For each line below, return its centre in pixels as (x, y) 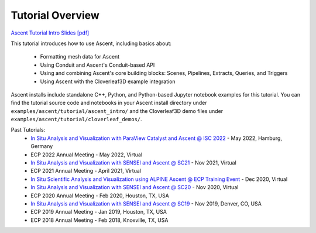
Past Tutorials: (28, 130)
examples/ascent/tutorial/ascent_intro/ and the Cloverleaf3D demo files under (117, 111)
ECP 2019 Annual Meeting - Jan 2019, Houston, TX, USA (99, 212)
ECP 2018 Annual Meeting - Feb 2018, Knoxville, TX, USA (99, 220)
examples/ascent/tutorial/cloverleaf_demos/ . (77, 119)
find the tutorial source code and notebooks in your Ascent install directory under (109, 103)
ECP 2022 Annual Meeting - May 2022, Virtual (87, 155)
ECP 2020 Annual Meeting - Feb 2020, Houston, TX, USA (100, 196)
